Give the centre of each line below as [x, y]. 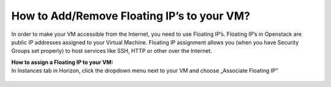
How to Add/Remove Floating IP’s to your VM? [131, 16]
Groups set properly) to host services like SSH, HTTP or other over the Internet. [112, 51]
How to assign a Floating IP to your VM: [62, 62]
